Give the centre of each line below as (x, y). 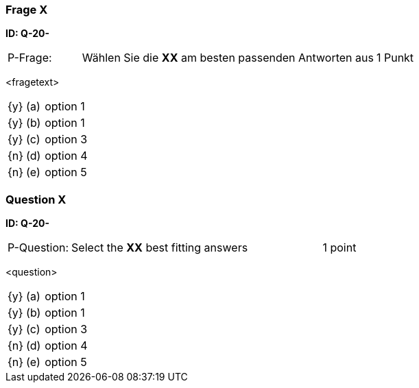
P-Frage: (30, 58)
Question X (36, 199)
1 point (339, 248)
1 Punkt (395, 58)
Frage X (27, 10)
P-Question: (38, 248)
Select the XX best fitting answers (160, 248)
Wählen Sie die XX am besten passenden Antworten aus (228, 58)
